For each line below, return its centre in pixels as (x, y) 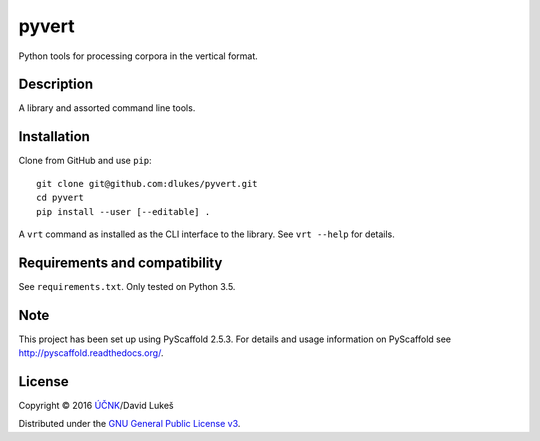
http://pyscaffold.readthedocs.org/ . (91, 353)
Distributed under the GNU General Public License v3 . (129, 424)
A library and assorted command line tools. (107, 108)
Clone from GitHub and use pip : (85, 161)
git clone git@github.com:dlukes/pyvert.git (147, 183)
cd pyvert (60, 198)
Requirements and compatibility (120, 262)
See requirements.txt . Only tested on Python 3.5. (127, 286)
